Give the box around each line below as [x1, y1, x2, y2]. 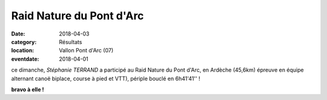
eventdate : [11, 55, 39, 63]
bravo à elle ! [11, 86, 45, 93]
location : [11, 47, 35, 54]
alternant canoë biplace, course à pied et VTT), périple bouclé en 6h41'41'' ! [11, 75, 200, 82]
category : [11, 38, 37, 45]
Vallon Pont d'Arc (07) [59, 47, 114, 54]
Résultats [59, 38, 82, 45]
